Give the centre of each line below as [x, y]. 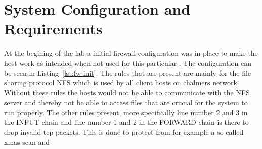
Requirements [53, 29]
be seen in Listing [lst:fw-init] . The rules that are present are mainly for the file [128, 72]
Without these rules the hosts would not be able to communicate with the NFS [127, 92]
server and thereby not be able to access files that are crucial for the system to [126, 102]
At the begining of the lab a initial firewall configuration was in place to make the [131, 53]
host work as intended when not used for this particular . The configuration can [128, 62]
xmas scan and [27, 142]
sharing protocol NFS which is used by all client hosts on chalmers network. [122, 83]
